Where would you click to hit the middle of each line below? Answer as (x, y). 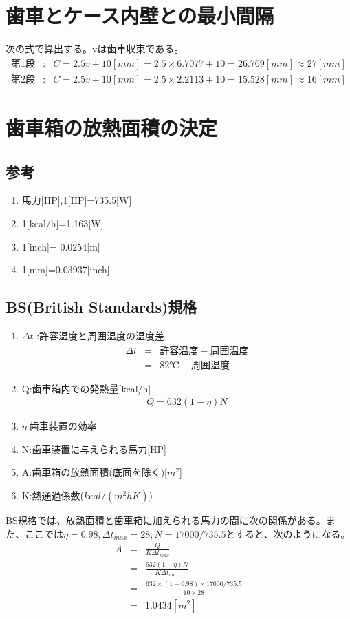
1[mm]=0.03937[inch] (66, 270)
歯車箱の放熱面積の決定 (112, 127)
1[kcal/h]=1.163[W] (63, 223)
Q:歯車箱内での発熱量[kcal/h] (86, 388)
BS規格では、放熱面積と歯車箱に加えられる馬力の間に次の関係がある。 (166, 520)
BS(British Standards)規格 (101, 307)
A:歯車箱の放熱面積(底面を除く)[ (94, 472)
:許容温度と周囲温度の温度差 (101, 335)
